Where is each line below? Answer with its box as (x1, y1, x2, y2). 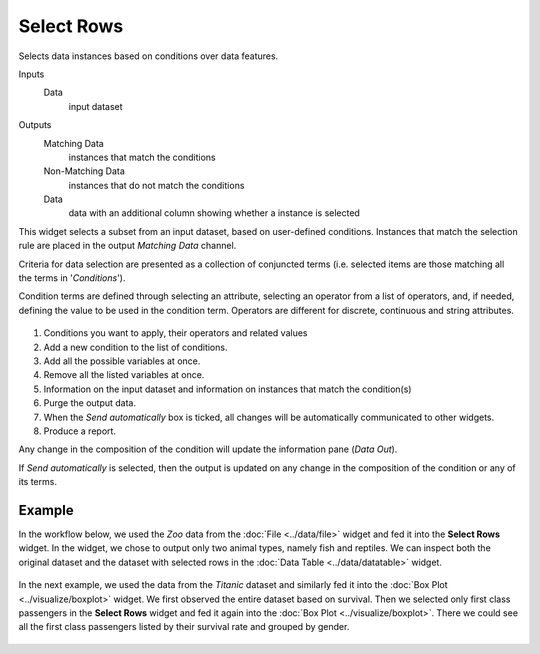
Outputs (18, 119, 52, 131)
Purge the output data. (43, 397, 137, 409)
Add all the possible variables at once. (43, 355, 201, 367)
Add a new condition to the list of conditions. (43, 341, 228, 353)
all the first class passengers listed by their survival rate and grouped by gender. (18, 621, 350, 633)
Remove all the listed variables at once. (43, 369, 205, 381)
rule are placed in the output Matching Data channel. (18, 240, 237, 252)
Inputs (18, 68, 45, 80)
